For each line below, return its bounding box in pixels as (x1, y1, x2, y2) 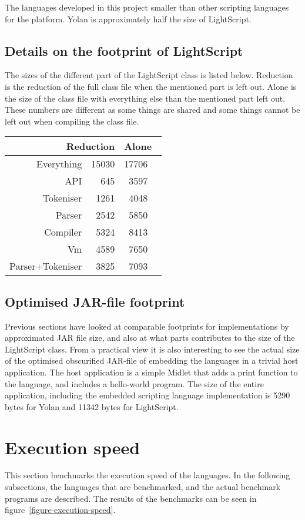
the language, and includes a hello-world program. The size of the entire (5, 377, 264, 390)
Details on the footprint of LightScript (5, 41, 243, 59)
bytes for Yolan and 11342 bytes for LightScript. (5, 400, 179, 412)
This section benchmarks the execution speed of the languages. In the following (5, 469, 290, 481)
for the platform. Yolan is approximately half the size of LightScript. (5, 12, 252, 25)
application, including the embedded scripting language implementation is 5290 (5, 389, 290, 401)
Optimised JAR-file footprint (5, 292, 185, 310)
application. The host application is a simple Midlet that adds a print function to (5, 365, 298, 378)
